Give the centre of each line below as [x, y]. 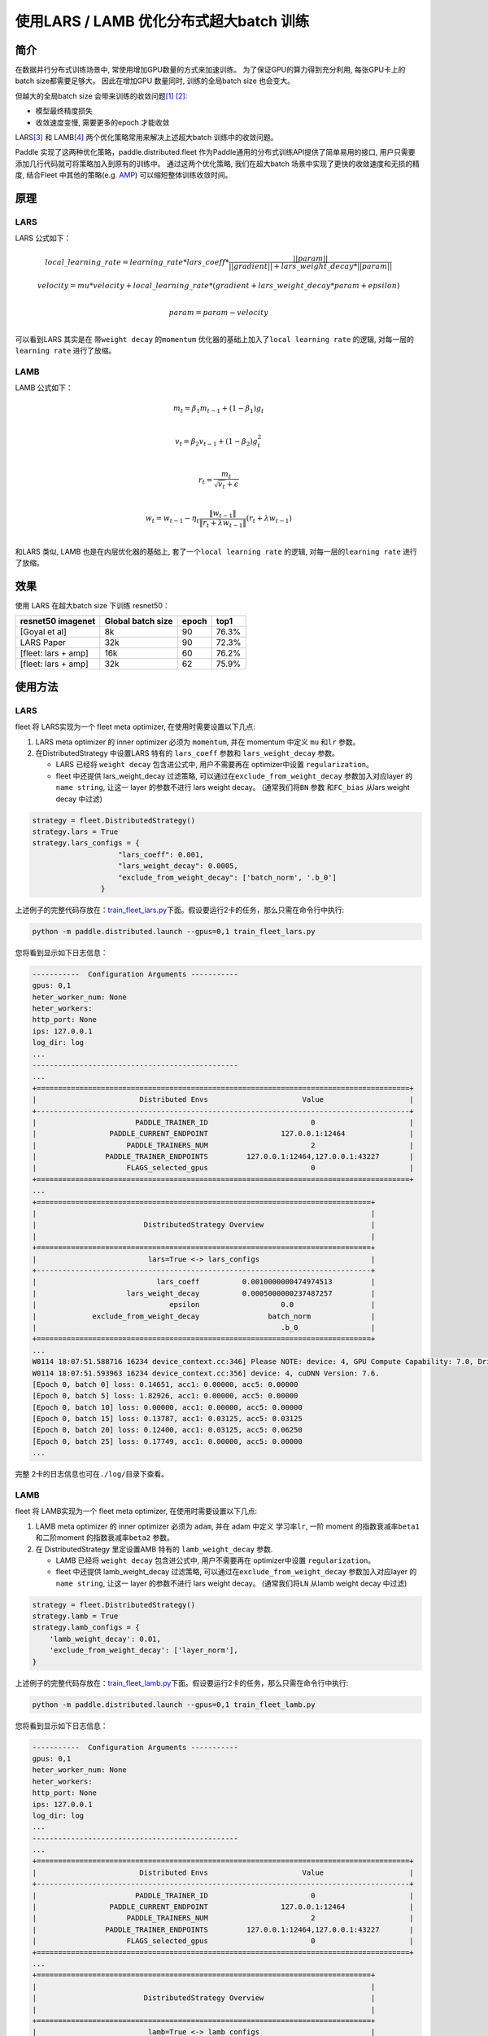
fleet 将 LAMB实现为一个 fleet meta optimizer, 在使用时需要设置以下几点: [136, 1512]
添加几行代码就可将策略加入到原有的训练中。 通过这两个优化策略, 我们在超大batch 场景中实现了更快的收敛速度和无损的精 [218, 164]
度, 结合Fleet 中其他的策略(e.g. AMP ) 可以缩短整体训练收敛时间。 [124, 175]
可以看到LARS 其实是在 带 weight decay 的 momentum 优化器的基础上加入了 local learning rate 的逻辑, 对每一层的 [214, 339]
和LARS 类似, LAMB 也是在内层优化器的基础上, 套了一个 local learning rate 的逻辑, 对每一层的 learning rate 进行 [216, 551]
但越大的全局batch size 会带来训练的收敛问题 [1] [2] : [101, 96]
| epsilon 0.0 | [204, 1305]
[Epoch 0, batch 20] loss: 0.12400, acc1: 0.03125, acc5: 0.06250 [167, 1430]
